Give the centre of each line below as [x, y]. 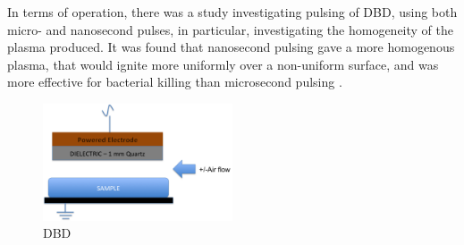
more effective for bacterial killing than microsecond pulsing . [175, 82]
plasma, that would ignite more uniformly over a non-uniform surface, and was [223, 64]
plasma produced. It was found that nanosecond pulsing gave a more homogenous [231, 47]
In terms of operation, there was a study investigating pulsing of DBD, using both [232, 12]
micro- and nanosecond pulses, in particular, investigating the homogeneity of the [230, 29]
